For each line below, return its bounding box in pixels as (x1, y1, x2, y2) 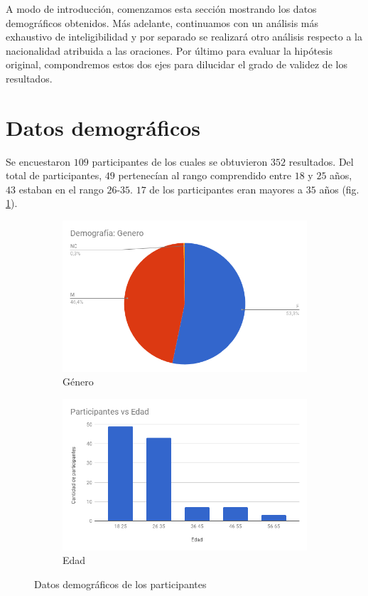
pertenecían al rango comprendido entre (118, 168, 292, 183)
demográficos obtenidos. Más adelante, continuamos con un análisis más (6, 15, 319, 30)
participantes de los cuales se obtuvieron (92, 154, 268, 169)
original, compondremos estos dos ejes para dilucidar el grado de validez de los (6, 57, 347, 72)
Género (63, 374, 94, 389)
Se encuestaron (6, 154, 71, 169)
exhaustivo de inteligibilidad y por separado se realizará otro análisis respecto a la (6, 29, 362, 44)
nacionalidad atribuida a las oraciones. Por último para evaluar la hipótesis (6, 43, 333, 58)
